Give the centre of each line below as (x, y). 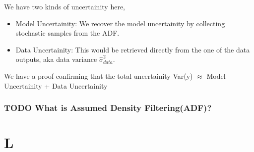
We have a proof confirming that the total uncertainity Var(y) (98, 76)
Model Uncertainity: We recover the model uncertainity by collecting (120, 23)
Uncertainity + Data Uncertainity (56, 85)
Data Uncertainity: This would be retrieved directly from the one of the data (133, 49)
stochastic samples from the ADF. (67, 33)
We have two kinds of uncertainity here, (64, 6)
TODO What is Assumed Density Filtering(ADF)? (108, 108)
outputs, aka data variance (56, 59)
